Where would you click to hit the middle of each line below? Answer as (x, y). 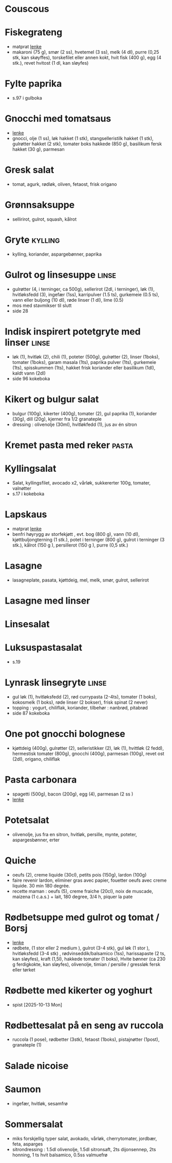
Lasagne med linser (47, 600)
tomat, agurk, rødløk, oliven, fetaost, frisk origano (64, 184)
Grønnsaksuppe (40, 205)
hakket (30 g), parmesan (38, 149)
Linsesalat (27, 624)
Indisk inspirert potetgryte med (73, 331)
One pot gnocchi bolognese (65, 734)
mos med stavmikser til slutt (42, 305)
